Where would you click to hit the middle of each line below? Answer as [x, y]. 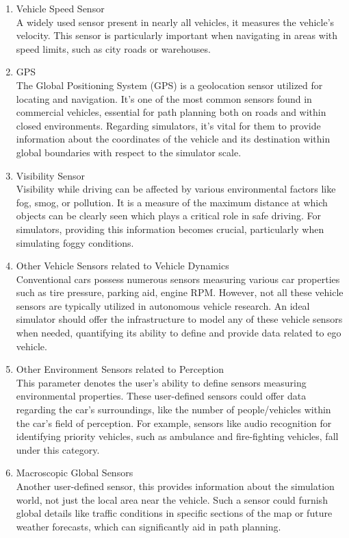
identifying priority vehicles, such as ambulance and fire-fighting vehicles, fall [177, 436]
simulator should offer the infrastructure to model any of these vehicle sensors [179, 319]
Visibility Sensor [50, 175]
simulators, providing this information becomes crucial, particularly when [170, 229]
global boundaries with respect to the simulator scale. [129, 152]
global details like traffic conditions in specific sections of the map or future [174, 513]
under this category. [58, 449]
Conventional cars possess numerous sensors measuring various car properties [178, 279]
